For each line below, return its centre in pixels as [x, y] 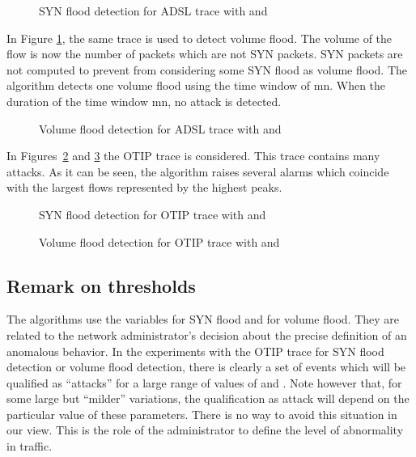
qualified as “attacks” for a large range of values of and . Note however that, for [204, 382]
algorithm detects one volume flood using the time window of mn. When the [196, 85]
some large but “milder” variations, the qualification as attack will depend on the [208, 398]
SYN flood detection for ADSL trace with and [153, 11]
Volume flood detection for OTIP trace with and [159, 241]
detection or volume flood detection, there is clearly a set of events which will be [206, 367]
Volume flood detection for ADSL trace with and [160, 128]
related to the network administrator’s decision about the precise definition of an [207, 334]
